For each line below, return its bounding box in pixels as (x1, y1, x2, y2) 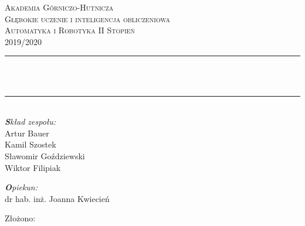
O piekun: (5, 181, 38, 193)
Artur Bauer (5, 126, 49, 139)
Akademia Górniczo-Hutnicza (5, 1, 114, 13)
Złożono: (5, 212, 36, 224)
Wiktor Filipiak (5, 161, 61, 173)
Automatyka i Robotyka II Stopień (5, 24, 135, 36)
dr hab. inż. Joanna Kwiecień (5, 192, 110, 204)
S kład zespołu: (5, 115, 56, 128)
